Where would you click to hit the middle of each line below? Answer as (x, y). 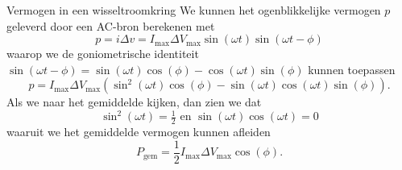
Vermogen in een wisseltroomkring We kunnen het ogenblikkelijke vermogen (194, 10)
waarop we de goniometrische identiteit (103, 54)
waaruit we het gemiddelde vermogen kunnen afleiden (139, 132)
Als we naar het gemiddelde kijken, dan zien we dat (134, 102)
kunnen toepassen (352, 69)
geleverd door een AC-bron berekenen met (111, 25)
